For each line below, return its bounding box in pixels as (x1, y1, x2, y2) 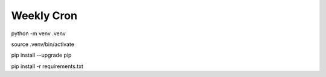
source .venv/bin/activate (11, 41, 75, 48)
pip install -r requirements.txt (11, 63, 84, 70)
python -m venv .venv (11, 30, 66, 37)
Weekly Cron (11, 9, 78, 22)
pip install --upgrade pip (11, 51, 72, 59)
